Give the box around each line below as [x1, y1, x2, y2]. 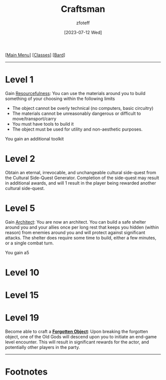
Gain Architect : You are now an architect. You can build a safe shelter [5, 219, 146, 225]
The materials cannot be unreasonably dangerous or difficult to [12, 110, 141, 116]
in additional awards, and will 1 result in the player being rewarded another [5, 180, 157, 186]
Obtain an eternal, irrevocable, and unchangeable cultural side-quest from [5, 169, 157, 175]
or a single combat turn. [5, 240, 54, 246]
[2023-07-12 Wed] [64, 29, 102, 35]
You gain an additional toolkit [5, 136, 64, 142]
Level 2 [5, 153, 36, 164]
